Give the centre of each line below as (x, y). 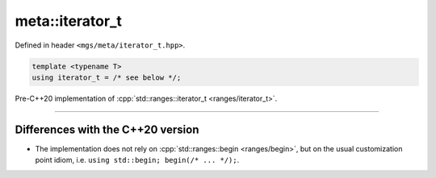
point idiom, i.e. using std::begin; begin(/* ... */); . (137, 160)
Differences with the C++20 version (107, 129)
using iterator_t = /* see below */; (107, 77)
